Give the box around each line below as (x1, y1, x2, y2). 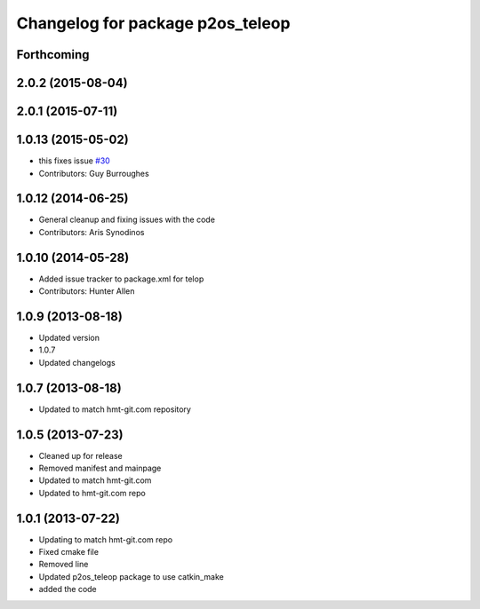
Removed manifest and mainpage (38, 463, 162, 473)
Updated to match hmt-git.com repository (38, 404, 191, 415)
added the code (38, 584, 97, 595)
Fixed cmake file (38, 547, 100, 558)
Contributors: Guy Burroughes (38, 168, 150, 178)
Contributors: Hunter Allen (38, 286, 135, 297)
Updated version (38, 333, 100, 343)
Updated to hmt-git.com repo (38, 487, 146, 498)
